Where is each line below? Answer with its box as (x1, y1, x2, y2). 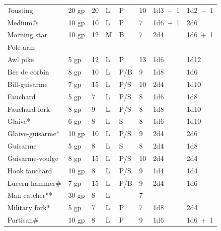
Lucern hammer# (7, 177, 62, 188)
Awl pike (7, 54, 34, 65)
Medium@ (7, 17, 38, 27)
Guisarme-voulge (7, 153, 59, 163)
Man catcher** (7, 190, 53, 200)
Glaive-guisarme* (7, 128, 60, 139)
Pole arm (7, 42, 35, 52)
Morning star (7, 29, 47, 40)
